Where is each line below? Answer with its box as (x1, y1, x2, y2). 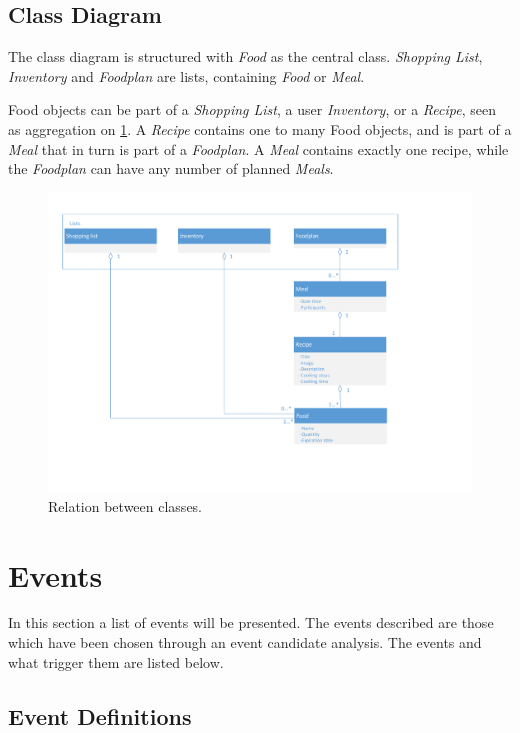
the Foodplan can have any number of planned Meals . (8, 158, 334, 179)
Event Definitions (8, 700, 192, 731)
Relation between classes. (48, 495, 202, 516)
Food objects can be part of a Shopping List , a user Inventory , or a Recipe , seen (8, 99, 496, 120)
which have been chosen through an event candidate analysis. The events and (8, 632, 482, 653)
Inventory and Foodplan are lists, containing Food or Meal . (8, 65, 365, 86)
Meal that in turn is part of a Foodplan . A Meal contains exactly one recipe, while (8, 138, 509, 159)
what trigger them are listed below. (8, 651, 224, 672)
